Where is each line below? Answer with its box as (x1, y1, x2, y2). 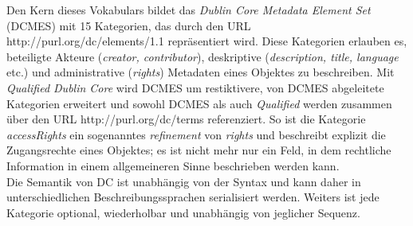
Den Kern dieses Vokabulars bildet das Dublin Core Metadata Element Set (6, 2, 371, 18)
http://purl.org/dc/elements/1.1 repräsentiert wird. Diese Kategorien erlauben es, (6, 33, 407, 49)
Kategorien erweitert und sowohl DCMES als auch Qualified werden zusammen (6, 95, 392, 111)
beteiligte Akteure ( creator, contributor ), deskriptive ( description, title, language (6, 48, 399, 64)
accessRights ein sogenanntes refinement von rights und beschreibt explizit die (6, 126, 386, 142)
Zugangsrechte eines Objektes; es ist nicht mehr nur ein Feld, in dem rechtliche (6, 142, 391, 158)
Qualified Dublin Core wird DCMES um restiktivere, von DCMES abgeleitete (6, 79, 384, 95)
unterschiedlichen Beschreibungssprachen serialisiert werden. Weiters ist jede (6, 189, 380, 205)
